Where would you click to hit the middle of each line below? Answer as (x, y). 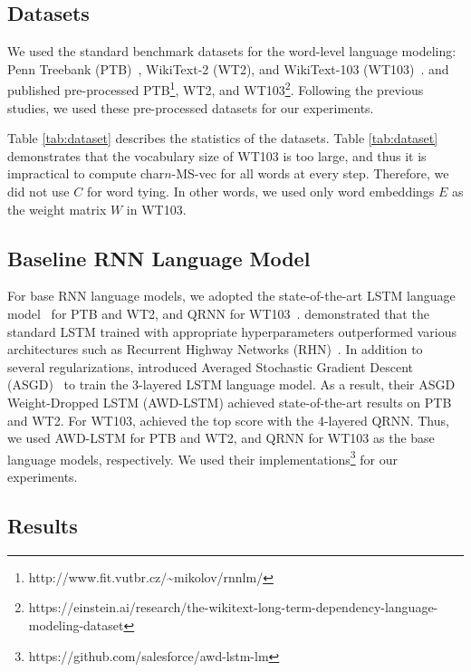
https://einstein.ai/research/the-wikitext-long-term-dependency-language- (233, 607)
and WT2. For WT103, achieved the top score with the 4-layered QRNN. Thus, (228, 420)
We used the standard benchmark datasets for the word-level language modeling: (232, 51)
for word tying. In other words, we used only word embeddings (260, 192)
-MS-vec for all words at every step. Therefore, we (310, 173)
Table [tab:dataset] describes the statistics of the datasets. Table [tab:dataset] (223, 138)
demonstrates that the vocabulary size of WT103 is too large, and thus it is (217, 155)
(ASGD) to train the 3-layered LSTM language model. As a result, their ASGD (231, 384)
